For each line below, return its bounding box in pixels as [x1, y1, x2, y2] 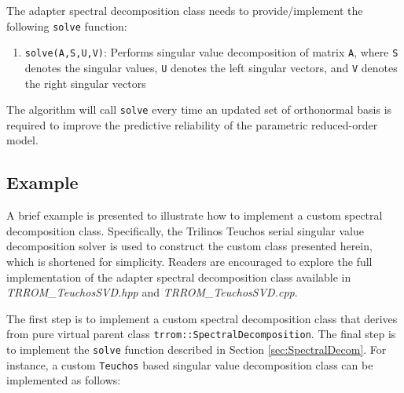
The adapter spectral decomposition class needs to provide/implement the [6, 2, 363, 18]
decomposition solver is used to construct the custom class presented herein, [6, 238, 373, 254]
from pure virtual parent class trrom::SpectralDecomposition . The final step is [6, 326, 396, 342]
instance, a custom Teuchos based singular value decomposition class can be [6, 356, 373, 373]
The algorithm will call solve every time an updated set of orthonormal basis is [6, 101, 392, 118]
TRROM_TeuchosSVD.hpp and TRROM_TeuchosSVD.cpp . [6, 284, 298, 300]
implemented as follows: [6, 372, 121, 388]
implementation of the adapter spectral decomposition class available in [6, 268, 351, 285]
